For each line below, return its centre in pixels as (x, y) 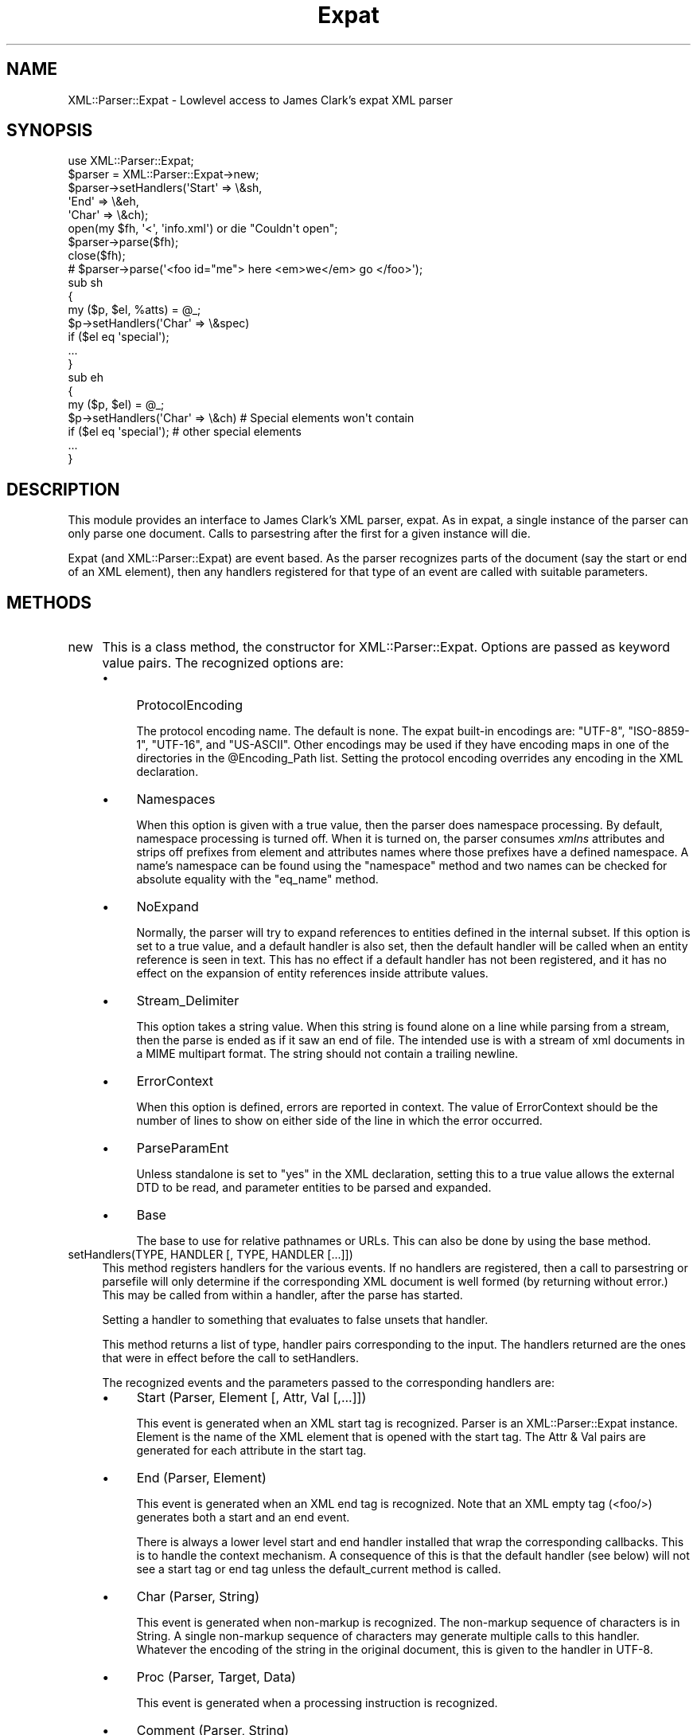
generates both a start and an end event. (243, 1518)
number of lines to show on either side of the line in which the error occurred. (339, 1121)
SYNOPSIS (50, 131)
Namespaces (176, 799)
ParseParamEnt (183, 1148)
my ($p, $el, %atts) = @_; (134, 310)
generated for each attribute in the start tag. (251, 1451)
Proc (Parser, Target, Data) (216, 1677)
